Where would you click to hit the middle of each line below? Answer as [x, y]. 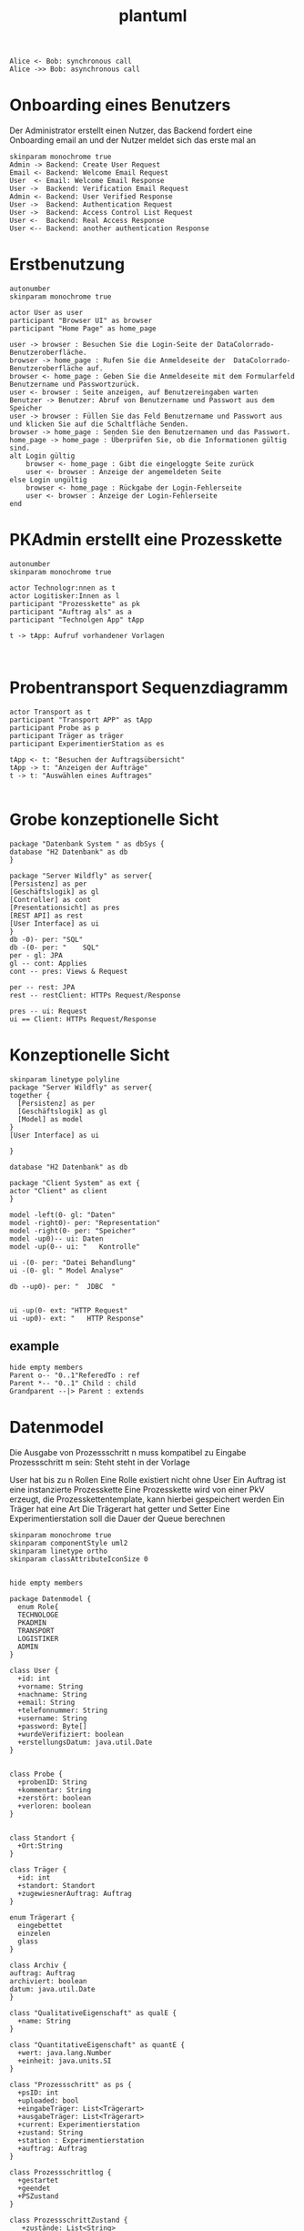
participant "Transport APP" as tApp [81, 720]
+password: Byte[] [53, 1726]
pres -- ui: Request [49, 1011]
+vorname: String [51, 1686]
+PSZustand [38, 2196]
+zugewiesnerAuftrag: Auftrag [75, 1893]
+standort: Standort [56, 1885]
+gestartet [38, 2180]
